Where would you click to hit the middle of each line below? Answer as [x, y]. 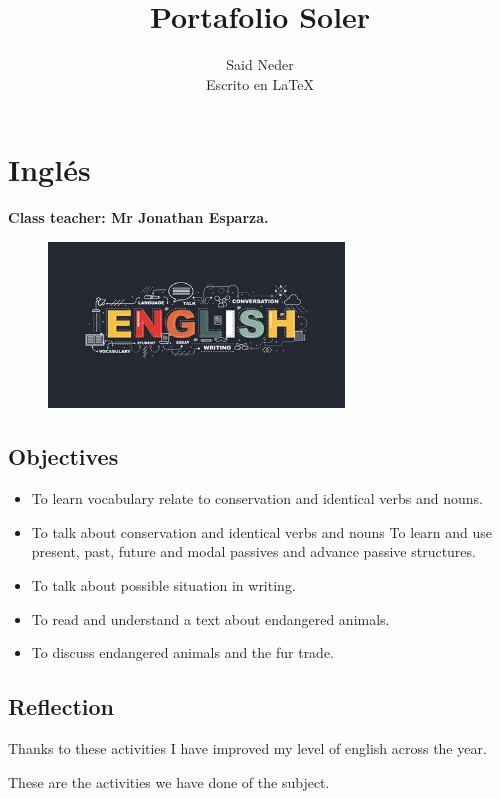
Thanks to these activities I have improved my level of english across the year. [247, 747]
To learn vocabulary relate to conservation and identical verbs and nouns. [257, 498]
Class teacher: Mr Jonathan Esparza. [138, 217]
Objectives [63, 456]
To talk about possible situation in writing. [163, 584]
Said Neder [260, 64]
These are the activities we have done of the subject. [169, 781]
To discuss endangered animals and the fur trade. [183, 652]
